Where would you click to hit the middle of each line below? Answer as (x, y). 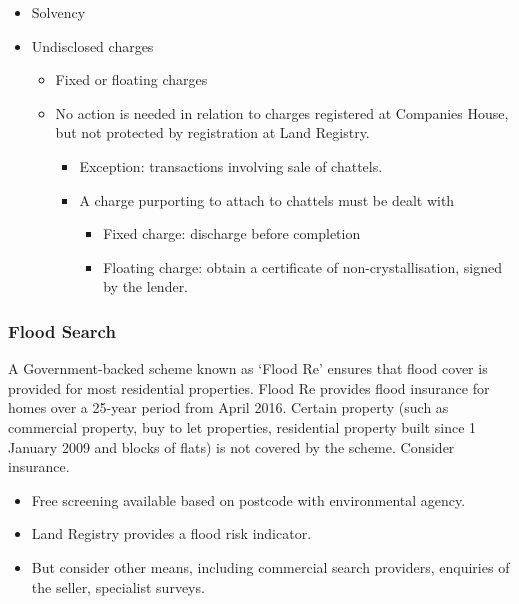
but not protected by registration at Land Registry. (212, 132)
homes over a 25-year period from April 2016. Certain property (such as (228, 407)
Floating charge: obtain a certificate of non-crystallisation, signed (302, 266)
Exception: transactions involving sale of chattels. (231, 165)
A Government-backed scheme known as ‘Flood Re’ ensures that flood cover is (248, 368)
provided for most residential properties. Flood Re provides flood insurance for (249, 387)
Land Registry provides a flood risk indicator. (171, 533)
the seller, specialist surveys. (118, 586)
